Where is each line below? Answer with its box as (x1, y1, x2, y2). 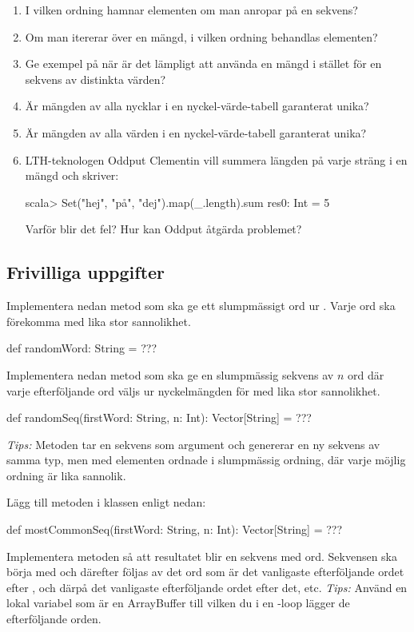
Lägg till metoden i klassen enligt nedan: (6, 494, 206, 511)
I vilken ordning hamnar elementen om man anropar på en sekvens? (25, 2, 358, 18)
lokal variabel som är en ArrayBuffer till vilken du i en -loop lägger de (6, 594, 350, 611)
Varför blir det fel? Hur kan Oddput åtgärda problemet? (25, 221, 302, 237)
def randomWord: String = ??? (6, 340, 157, 356)
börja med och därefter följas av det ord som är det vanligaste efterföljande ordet (6, 563, 404, 580)
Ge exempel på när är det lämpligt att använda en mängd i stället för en (25, 55, 382, 72)
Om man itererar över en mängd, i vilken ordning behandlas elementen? (25, 28, 378, 45)
